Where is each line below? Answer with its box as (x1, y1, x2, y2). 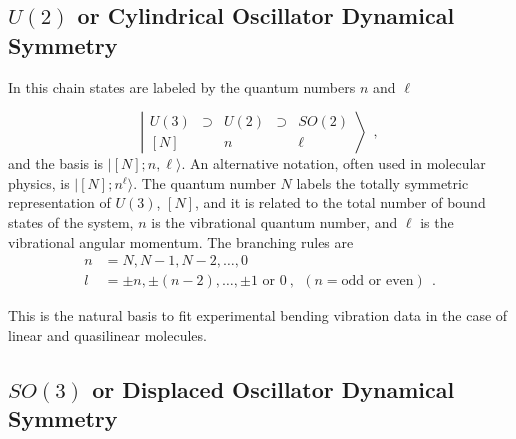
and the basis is (8, 153, 104, 174)
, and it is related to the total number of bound (195, 192, 486, 213)
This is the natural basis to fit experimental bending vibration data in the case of (8, 305, 508, 326)
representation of (8, 192, 111, 213)
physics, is (8, 172, 70, 193)
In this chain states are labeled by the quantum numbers (8, 76, 356, 97)
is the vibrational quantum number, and (151, 211, 398, 232)
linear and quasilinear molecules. (8, 324, 207, 345)
